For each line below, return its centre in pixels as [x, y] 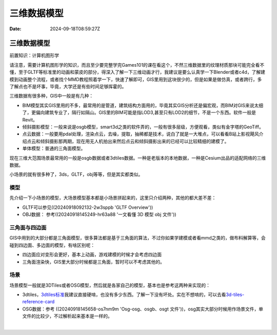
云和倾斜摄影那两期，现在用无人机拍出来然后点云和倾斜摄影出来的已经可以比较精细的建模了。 [130, 141]
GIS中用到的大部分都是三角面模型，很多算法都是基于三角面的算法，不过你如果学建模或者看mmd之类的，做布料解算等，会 [138, 238]
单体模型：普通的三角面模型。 [54, 148]
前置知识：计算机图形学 [34, 55]
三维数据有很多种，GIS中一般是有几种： [52, 96]
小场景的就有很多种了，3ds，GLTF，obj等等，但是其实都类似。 [76, 174]
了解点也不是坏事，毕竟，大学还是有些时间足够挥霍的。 [68, 87]
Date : [15, 29]
